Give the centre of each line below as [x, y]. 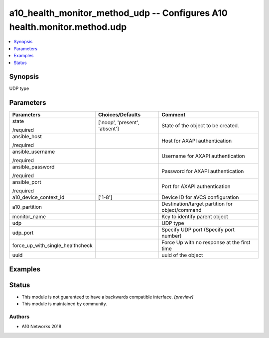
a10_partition [27, 207]
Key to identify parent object [195, 217]
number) [172, 236]
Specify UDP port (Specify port [198, 230]
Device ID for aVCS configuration [200, 197]
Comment [174, 115]
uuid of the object [182, 255]
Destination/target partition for [197, 204]
